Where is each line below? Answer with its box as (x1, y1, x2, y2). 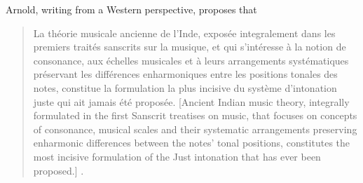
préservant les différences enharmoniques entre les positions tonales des (33, 67, 338, 81)
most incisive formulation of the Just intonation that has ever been (33, 149, 321, 163)
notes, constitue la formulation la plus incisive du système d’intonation (33, 80, 337, 95)
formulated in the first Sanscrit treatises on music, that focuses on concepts (33, 108, 357, 123)
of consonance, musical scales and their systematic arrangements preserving (33, 121, 357, 136)
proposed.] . (33, 163, 84, 177)
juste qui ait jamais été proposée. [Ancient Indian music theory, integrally (33, 94, 350, 109)
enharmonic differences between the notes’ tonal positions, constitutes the (33, 135, 350, 150)
